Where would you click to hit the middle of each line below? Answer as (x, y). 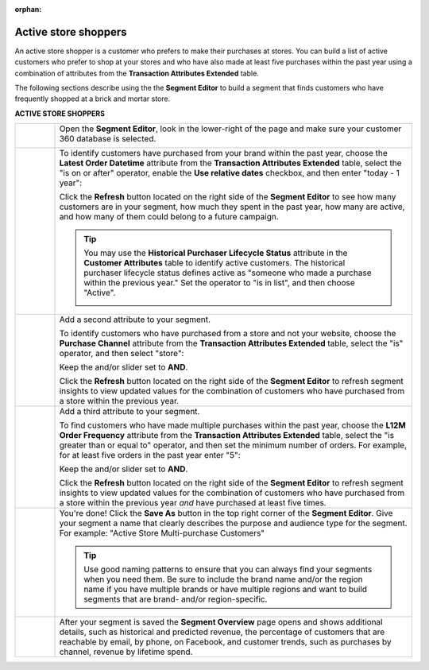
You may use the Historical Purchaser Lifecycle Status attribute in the (216, 253)
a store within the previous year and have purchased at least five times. (193, 503)
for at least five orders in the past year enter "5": (150, 455)
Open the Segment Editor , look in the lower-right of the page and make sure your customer (230, 129)
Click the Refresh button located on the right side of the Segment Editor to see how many (228, 197)
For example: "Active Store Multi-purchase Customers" (162, 533)
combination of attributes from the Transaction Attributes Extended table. (137, 73)
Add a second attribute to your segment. (135, 320)
